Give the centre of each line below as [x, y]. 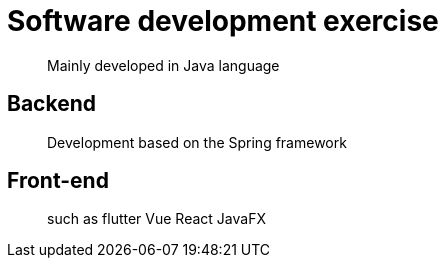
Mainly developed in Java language [163, 65]
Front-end [58, 181]
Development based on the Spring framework [197, 142]
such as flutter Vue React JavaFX [156, 219]
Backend [51, 104]
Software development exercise [223, 21]
